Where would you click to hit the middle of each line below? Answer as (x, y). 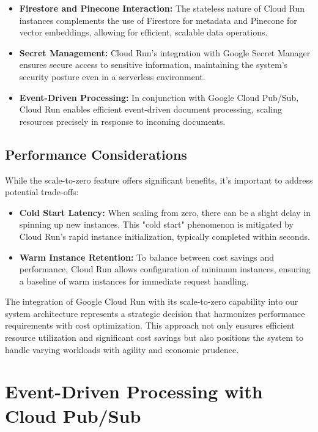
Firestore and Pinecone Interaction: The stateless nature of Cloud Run (162, 8)
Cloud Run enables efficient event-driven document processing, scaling (150, 109)
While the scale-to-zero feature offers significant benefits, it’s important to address (159, 180)
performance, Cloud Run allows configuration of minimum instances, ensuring (165, 269)
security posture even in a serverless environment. (112, 76)
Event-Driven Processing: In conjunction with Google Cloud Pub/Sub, (159, 97)
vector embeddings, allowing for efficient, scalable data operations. (143, 32)
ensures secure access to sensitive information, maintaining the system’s (153, 65)
